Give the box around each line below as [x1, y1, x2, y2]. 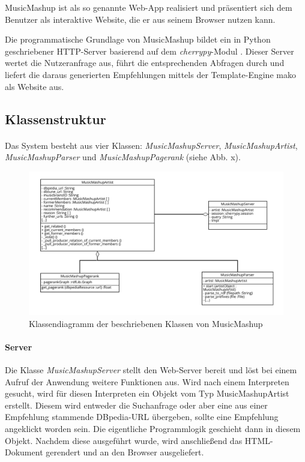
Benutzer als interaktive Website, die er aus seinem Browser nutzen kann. [5, 13, 276, 25]
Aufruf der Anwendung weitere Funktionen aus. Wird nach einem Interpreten [5, 375, 289, 388]
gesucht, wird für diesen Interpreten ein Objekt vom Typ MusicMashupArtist [5, 387, 289, 400]
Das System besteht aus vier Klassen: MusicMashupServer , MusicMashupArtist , [5, 139, 298, 151]
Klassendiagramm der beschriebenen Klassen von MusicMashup [29, 317, 263, 329]
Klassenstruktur [5, 109, 106, 128]
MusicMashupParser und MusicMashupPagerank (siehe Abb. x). [5, 151, 241, 163]
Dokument [5, 446, 43, 458]
